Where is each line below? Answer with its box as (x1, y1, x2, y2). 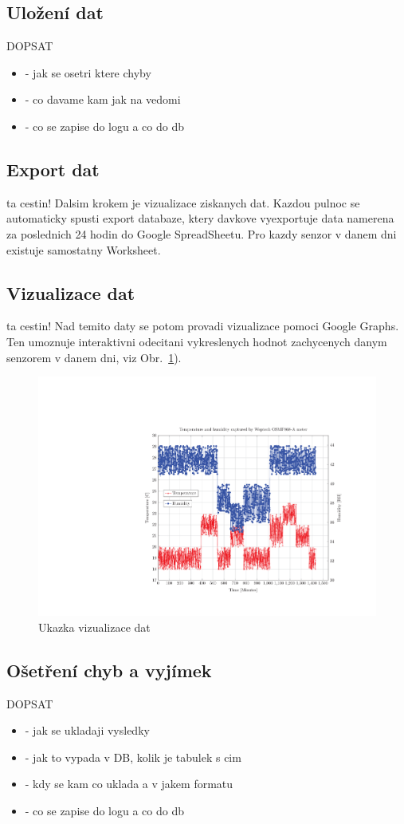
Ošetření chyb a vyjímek (6, 657, 212, 682)
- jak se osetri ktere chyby (25, 64, 151, 81)
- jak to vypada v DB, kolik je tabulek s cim (25, 748, 241, 765)
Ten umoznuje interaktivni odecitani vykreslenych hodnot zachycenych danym (6, 333, 387, 349)
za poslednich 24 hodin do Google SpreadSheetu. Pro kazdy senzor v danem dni (6, 225, 397, 242)
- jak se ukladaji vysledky (25, 722, 150, 739)
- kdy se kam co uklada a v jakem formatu (25, 775, 233, 792)
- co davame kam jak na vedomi (25, 91, 181, 108)
